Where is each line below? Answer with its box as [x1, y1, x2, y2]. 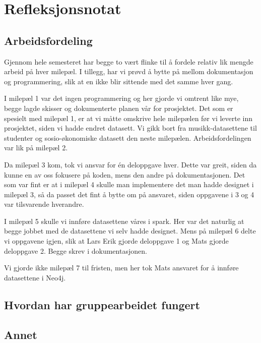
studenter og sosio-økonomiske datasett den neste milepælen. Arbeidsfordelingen [4, 132, 251, 143]
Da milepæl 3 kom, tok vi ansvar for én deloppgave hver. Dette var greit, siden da [4, 159, 257, 169]
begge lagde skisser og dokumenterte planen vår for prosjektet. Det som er [4, 102, 233, 113]
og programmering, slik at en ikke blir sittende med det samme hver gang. [4, 76, 233, 86]
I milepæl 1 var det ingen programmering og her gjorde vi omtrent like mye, [4, 93, 239, 103]
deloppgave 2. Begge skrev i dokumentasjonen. [4, 245, 147, 256]
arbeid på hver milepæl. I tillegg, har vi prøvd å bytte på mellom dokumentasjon [4, 66, 253, 77]
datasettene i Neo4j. [4, 272, 66, 282]
